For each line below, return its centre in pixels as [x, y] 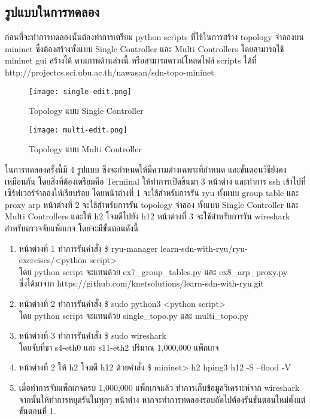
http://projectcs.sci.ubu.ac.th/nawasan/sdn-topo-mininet [110, 72]
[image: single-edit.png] [80, 91]
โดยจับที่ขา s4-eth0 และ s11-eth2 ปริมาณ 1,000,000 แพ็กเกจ [119, 347]
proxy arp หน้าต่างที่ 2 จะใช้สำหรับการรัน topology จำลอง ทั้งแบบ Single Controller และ [152, 204]
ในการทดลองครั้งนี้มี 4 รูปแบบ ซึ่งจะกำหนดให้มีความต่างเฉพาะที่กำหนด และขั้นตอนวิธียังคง [146, 169]
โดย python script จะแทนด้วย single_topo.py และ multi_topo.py [134, 315]
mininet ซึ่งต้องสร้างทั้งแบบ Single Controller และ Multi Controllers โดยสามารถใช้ [145, 48]
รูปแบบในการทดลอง [52, 12]
